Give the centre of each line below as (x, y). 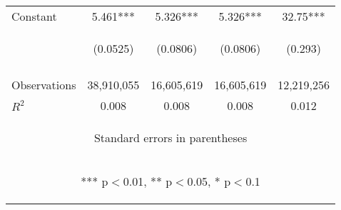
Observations (44, 85)
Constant (34, 16)
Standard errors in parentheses (170, 137)
